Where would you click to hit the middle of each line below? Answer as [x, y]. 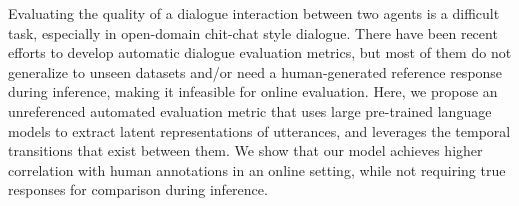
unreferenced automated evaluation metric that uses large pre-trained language [250, 110]
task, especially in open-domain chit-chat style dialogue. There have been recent [253, 32]
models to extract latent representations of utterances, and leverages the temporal [259, 130]
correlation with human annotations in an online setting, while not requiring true [257, 169]
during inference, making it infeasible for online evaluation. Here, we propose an [253, 91]
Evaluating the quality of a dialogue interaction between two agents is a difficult [254, 13]
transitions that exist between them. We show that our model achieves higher [245, 150]
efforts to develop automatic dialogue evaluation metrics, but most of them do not [260, 52]
